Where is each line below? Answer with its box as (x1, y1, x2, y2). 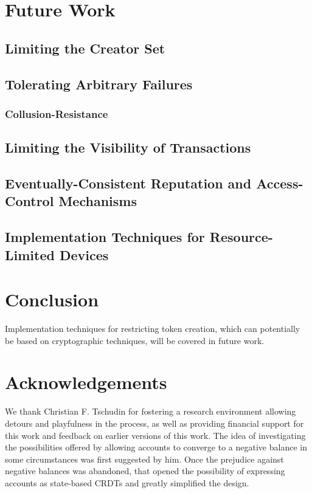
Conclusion (5, 287, 99, 312)
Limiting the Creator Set (5, 38, 165, 57)
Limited (5, 245, 55, 264)
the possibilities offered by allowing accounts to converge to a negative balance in (5, 441, 307, 453)
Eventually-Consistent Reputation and (5, 173, 252, 192)
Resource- (209, 227, 273, 246)
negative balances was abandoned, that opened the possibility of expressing (5, 464, 285, 477)
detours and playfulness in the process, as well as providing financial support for (5, 416, 304, 429)
